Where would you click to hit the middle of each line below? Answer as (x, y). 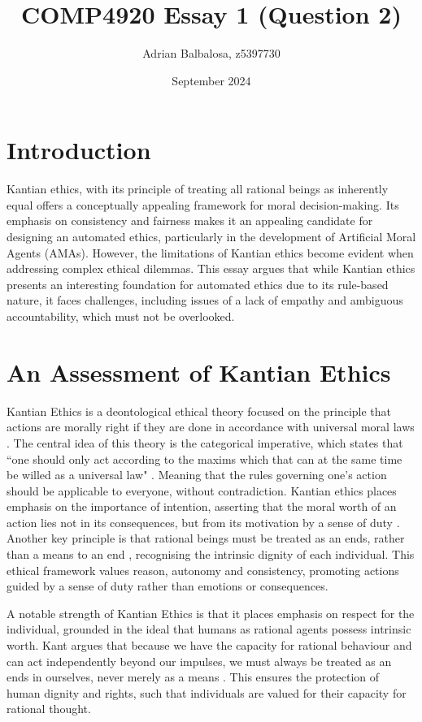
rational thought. (49, 709)
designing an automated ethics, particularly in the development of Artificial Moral (211, 237)
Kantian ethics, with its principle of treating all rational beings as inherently (198, 189)
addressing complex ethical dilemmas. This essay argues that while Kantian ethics (211, 268)
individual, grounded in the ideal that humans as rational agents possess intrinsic (209, 629)
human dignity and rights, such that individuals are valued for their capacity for (207, 692)
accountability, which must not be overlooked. (121, 316)
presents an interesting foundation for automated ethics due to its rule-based (198, 284)
